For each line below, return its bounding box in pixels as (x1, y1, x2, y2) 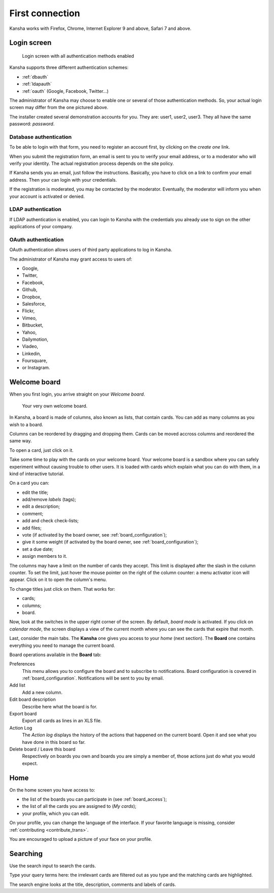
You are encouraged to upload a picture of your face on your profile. (9, 836, 152, 842)
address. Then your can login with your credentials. (9, 176, 117, 183)
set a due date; (22, 546, 54, 552)
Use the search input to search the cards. (9, 863, 96, 869)
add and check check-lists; (22, 518, 79, 524)
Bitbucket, (22, 322, 44, 328)
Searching (9, 849, 43, 858)
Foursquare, (22, 358, 48, 364)
